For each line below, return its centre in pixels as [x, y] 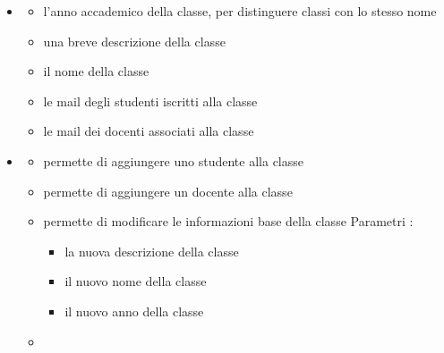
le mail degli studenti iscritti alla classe [150, 101]
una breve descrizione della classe [134, 41]
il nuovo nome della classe [136, 281]
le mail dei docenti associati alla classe [149, 131]
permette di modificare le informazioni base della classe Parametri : [228, 221]
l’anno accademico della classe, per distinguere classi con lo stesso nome [240, 11]
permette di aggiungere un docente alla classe [168, 191]
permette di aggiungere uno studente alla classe [173, 160]
